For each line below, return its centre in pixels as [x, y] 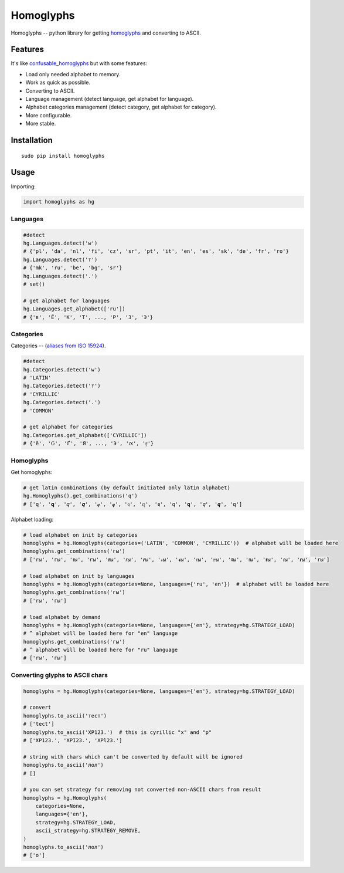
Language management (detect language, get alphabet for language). [110, 99]
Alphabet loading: [32, 519]
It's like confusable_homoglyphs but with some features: [79, 63]
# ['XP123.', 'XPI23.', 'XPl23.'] [73, 740]
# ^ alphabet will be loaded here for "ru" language [101, 650]
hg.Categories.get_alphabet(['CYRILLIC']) [85, 435]
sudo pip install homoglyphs [63, 156]
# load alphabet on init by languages [79, 576]
